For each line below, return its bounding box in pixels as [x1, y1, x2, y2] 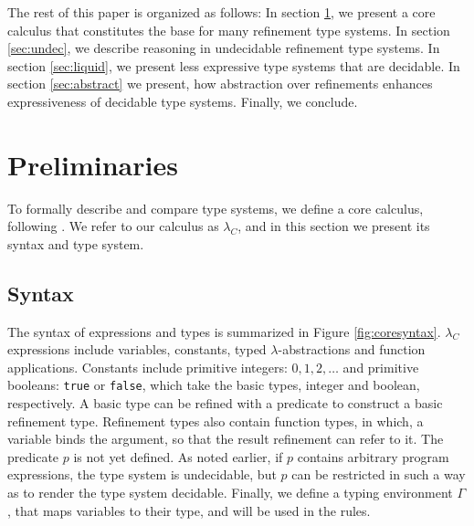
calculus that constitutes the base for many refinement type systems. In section [7, 20, 450, 39]
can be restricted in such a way [291, 465, 466, 484]
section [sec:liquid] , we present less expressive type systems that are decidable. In [7, 56, 460, 75]
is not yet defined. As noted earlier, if [73, 447, 283, 466]
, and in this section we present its [237, 216, 430, 236]
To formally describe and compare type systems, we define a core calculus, [7, 198, 424, 217]
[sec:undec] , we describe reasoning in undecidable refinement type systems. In [7, 38, 440, 58]
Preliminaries [7, 145, 178, 183]
